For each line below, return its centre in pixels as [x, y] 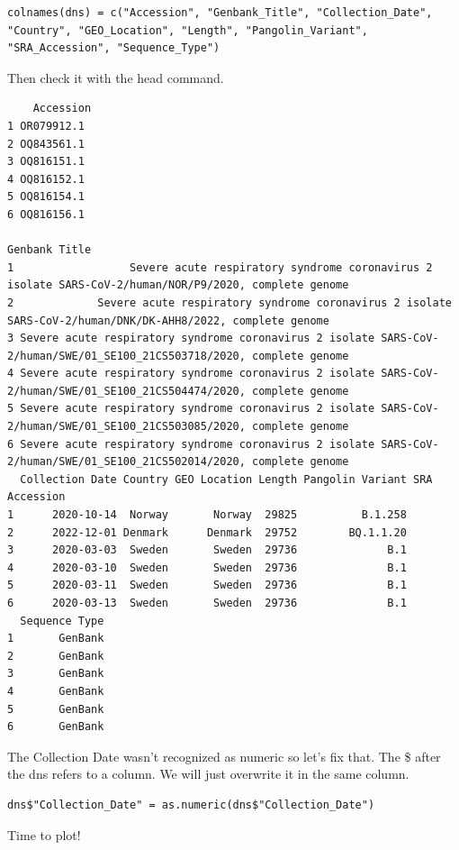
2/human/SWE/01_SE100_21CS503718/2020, [126, 356]
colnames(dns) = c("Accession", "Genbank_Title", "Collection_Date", [220, 13]
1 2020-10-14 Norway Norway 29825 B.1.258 [207, 515]
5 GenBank [56, 709]
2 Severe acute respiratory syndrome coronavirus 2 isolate [229, 302]
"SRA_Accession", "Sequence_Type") [114, 48]
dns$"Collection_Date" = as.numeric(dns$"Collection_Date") [191, 804]
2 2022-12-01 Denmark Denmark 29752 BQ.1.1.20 [207, 532]
